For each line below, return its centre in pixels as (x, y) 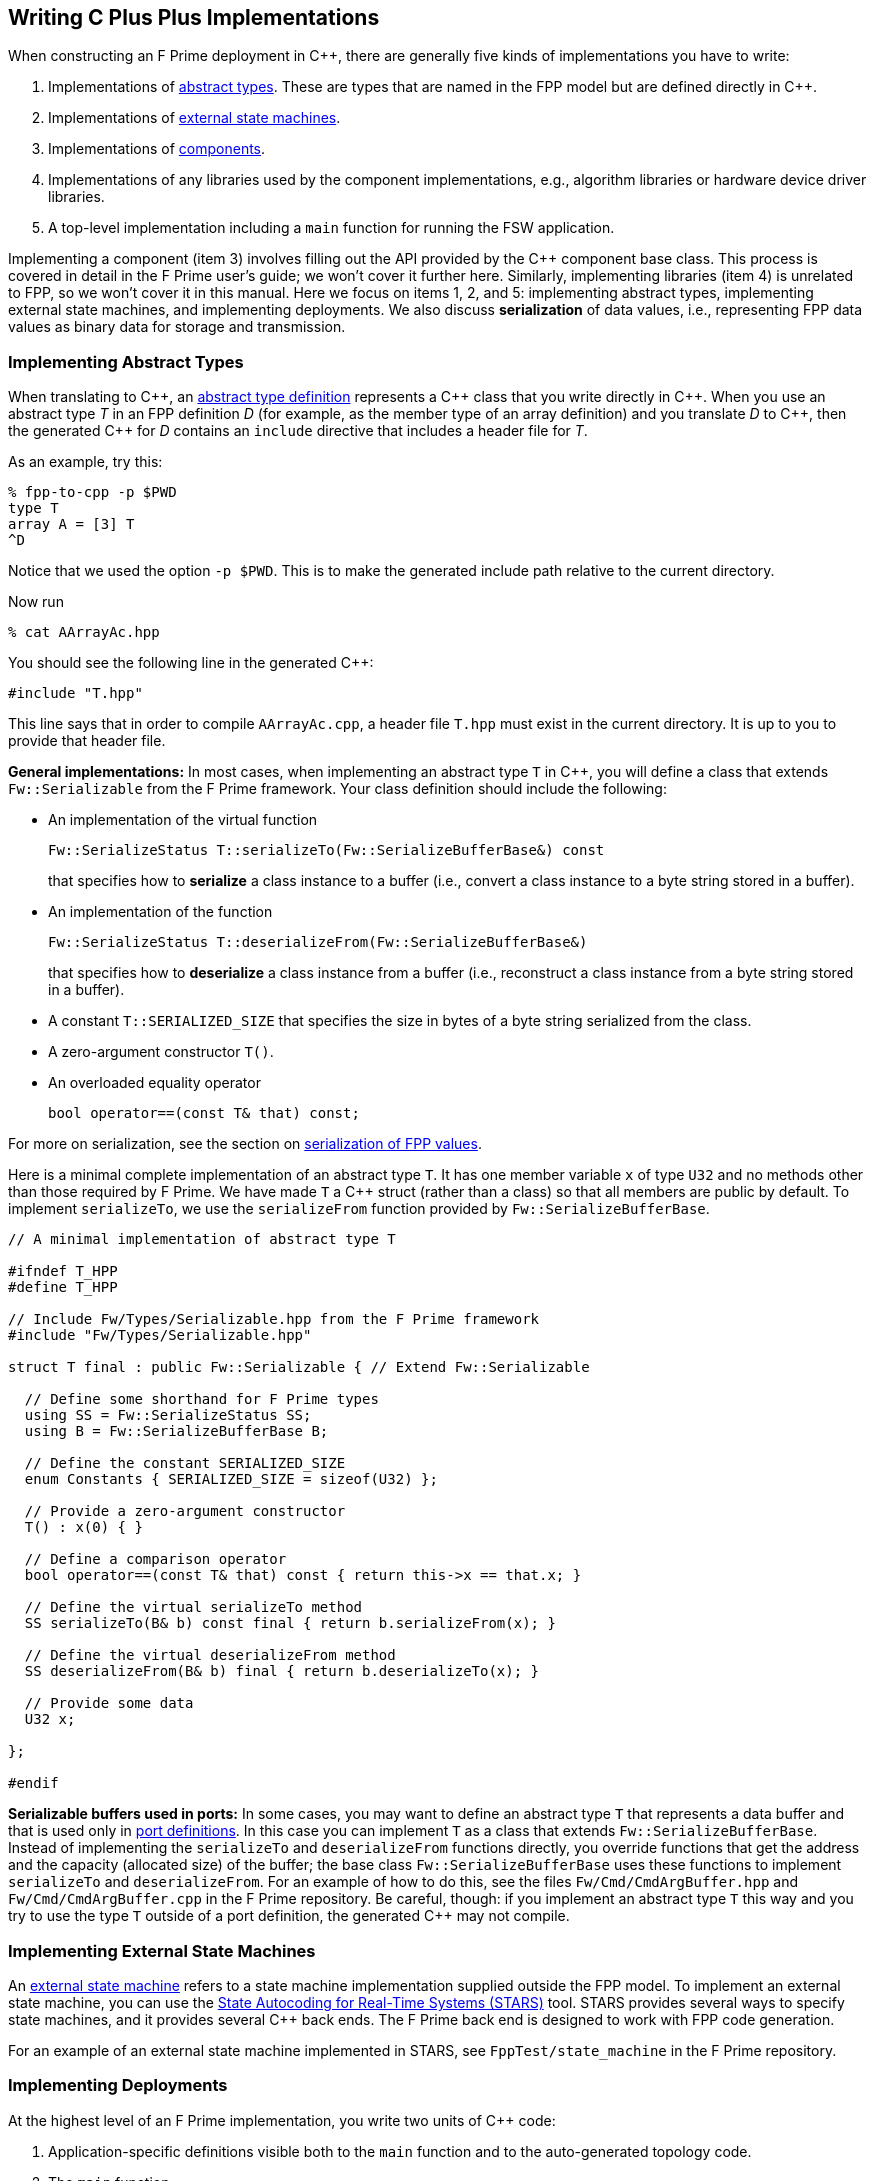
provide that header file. (87, 741)
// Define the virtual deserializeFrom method (210, 1655)
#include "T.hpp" (75, 693)
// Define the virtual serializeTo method (193, 1607)
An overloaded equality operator (154, 1083)
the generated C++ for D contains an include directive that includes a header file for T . (298, 431)
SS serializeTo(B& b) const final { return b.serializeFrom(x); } (290, 1623)
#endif (33, 1783)
